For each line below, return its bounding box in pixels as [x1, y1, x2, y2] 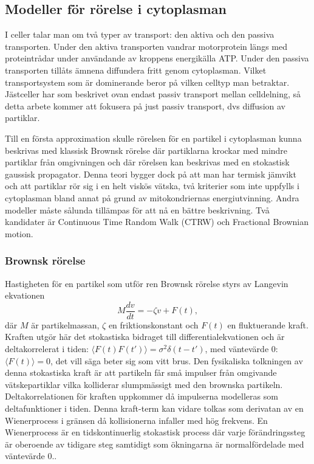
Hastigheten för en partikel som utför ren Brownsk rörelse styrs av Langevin [5, 277, 288, 289]
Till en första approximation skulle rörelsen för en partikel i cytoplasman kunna [5, 131, 302, 144]
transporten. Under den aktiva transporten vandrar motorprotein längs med [5, 40, 287, 52]
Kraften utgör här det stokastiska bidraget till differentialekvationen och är [5, 330, 285, 343]
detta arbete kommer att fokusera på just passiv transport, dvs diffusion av [5, 99, 285, 112]
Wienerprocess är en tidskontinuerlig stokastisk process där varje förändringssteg [5, 426, 305, 438]
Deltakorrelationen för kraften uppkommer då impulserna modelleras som [5, 390, 278, 403]
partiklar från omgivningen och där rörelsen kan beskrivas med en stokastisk [5, 156, 290, 168]
